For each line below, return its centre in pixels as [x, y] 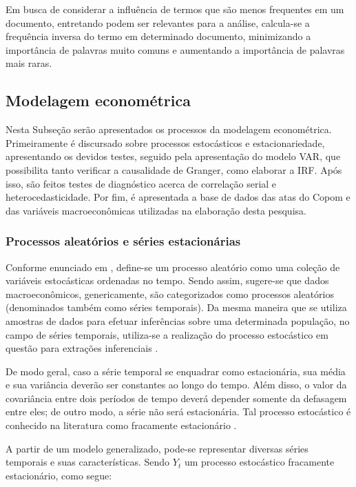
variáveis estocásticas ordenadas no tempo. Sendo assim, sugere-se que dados [167, 280]
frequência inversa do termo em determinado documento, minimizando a [158, 36]
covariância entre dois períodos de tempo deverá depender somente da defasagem [176, 398]
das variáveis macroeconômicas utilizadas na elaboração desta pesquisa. [156, 210]
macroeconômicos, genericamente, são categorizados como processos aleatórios [170, 294]
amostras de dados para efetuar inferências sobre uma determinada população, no [178, 320]
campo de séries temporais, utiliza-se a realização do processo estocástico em [167, 334]
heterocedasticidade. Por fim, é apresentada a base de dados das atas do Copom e [178, 197]
